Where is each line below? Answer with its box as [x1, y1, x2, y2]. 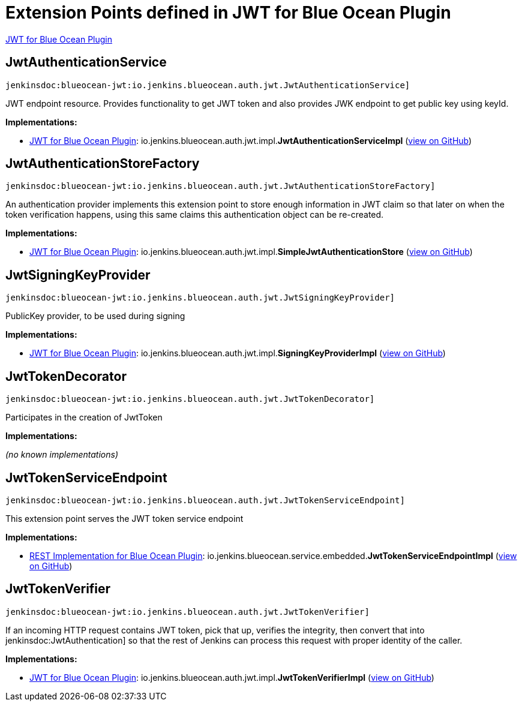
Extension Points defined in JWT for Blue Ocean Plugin [5, 2, 451, 23]
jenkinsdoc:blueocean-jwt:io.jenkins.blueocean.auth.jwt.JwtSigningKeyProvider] [5, 293, 395, 303]
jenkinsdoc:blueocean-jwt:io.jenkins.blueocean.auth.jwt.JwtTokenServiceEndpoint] [5, 495, 405, 505]
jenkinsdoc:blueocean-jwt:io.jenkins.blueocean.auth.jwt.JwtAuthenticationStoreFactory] [5, 181, 436, 191]
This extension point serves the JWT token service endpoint [5, 513, 244, 524]
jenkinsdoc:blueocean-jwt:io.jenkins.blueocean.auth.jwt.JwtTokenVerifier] [5, 606, 370, 617]
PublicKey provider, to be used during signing [5, 311, 185, 322]
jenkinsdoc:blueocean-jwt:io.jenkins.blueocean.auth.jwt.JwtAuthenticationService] [5, 80, 410, 90]
